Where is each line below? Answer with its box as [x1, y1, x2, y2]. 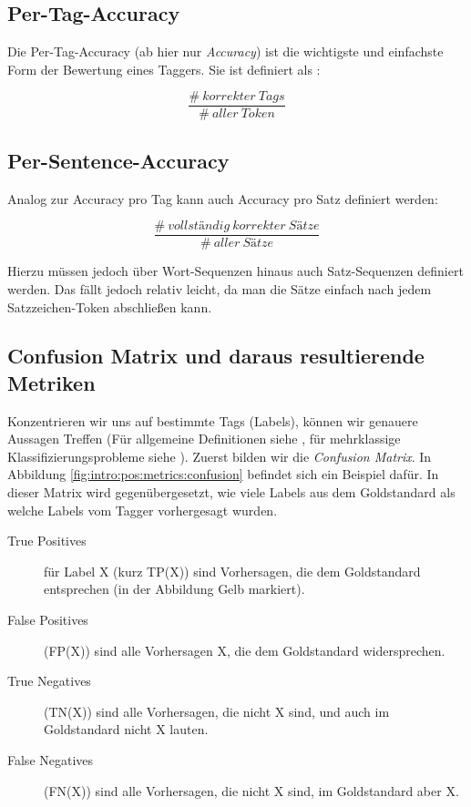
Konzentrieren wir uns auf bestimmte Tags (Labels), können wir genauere [7, 411, 418, 430]
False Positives [7, 610, 88, 629]
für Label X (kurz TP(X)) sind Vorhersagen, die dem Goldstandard [44, 561, 421, 580]
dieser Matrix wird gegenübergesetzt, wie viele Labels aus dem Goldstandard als [7, 483, 456, 502]
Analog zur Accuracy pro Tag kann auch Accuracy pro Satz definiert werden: [7, 189, 438, 208]
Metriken [7, 368, 96, 396]
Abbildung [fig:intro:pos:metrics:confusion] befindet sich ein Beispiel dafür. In [7, 465, 439, 484]
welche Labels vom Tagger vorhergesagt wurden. [7, 500, 278, 519]
